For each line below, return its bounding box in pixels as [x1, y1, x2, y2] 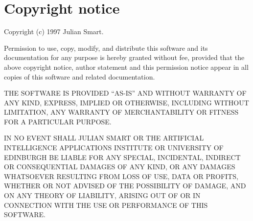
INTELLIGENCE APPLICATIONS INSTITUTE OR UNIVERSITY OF [4, 142, 224, 153]
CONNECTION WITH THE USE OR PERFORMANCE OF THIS [4, 200, 208, 210]
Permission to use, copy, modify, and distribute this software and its [4, 42, 208, 53]
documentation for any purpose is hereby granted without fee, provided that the [4, 52, 245, 62]
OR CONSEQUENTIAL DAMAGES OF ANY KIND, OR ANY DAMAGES [4, 161, 235, 172]
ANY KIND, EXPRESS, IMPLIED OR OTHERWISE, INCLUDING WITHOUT [4, 97, 249, 107]
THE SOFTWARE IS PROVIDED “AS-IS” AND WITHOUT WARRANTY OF [4, 88, 247, 98]
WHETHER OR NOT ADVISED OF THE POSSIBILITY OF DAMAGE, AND [4, 181, 246, 191]
